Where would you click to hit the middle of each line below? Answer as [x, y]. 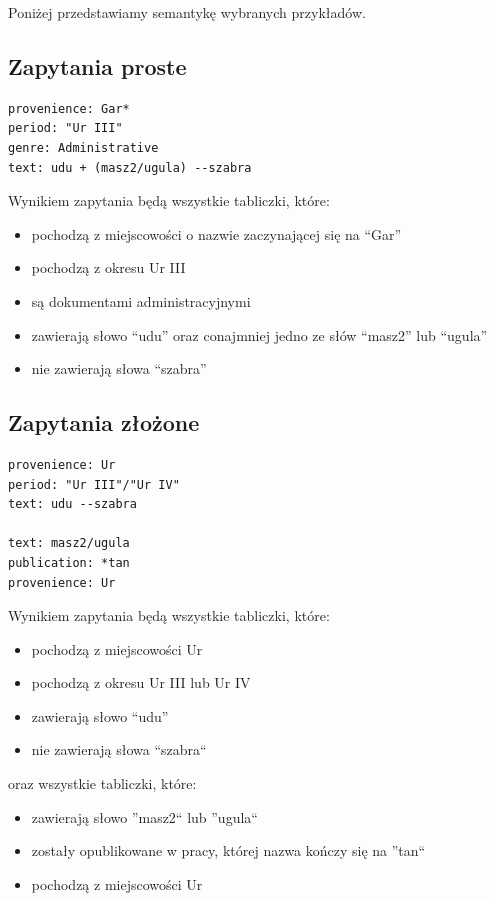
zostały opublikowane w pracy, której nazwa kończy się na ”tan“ [228, 850]
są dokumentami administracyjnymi [141, 300]
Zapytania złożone [104, 422]
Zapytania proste [97, 65]
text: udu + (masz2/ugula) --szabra [130, 167]
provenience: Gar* [69, 108]
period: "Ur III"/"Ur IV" [94, 484]
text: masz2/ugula [69, 543]
